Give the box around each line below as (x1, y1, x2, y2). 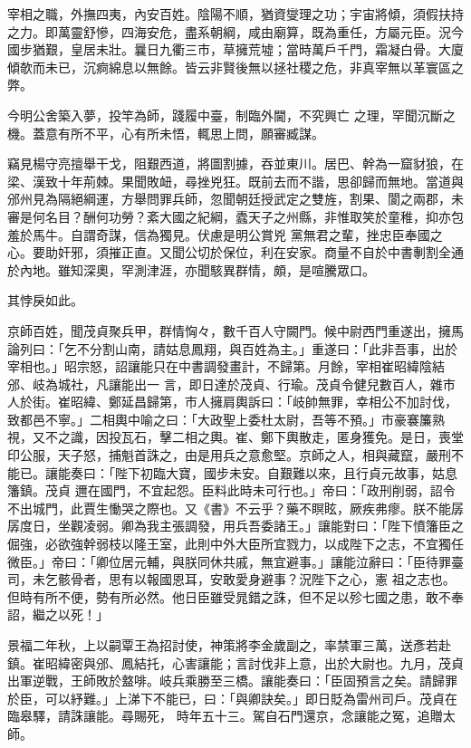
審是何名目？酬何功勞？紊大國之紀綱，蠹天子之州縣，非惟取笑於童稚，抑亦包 (7, 206, 464, 225)
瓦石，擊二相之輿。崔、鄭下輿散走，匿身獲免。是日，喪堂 (120, 427, 464, 446)
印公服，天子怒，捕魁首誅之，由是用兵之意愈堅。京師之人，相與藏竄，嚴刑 (7, 446, 451, 465)
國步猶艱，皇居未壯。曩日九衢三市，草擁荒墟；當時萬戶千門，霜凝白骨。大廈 (7, 40, 464, 59)
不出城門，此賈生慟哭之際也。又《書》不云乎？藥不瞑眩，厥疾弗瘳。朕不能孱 (7, 498, 464, 517)
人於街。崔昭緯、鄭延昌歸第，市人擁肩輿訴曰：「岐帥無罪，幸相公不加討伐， (7, 392, 457, 411)
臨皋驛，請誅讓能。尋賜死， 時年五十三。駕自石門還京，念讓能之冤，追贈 (7, 706, 443, 725)
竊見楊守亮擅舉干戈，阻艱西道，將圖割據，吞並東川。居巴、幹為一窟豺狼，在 (7, 154, 464, 173)
